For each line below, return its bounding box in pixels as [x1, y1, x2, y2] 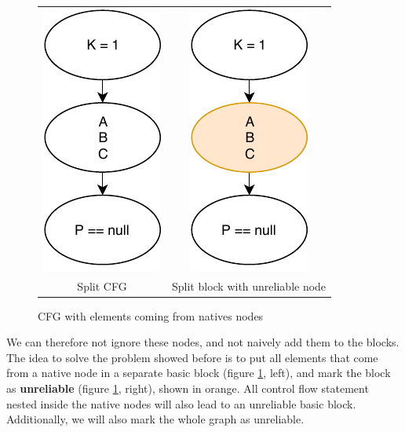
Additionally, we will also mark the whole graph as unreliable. [6, 411, 305, 427]
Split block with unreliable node [172, 277, 327, 294]
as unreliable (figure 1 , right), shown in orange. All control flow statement [6, 380, 369, 397]
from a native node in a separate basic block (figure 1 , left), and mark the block [6, 364, 391, 381]
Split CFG [77, 277, 127, 294]
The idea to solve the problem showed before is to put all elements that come [6, 349, 378, 365]
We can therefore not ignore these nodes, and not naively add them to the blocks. [6, 334, 400, 350]
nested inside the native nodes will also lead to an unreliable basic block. [6, 395, 356, 412]
